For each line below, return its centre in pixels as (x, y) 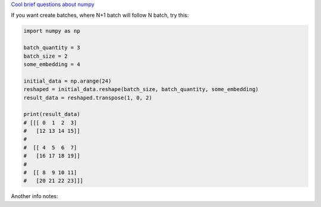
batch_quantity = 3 (52, 48)
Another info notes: (35, 196)
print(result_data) (52, 114)
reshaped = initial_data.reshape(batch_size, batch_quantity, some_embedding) (141, 90)
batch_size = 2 (45, 56)
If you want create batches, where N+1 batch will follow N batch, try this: (100, 15)
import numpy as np (52, 31)
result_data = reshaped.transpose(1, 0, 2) (88, 98)
